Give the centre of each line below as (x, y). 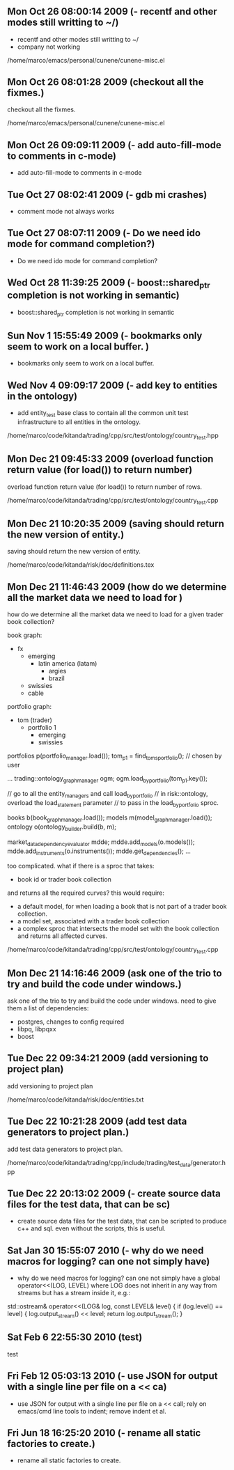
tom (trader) (34, 720)
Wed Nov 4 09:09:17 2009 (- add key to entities (112, 385)
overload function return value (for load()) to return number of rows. (105, 487)
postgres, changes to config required (70, 1022)
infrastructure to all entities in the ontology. (79, 422)
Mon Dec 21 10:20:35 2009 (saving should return (116, 523)
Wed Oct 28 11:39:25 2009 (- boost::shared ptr (109, 284)
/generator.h (208, 1162)
